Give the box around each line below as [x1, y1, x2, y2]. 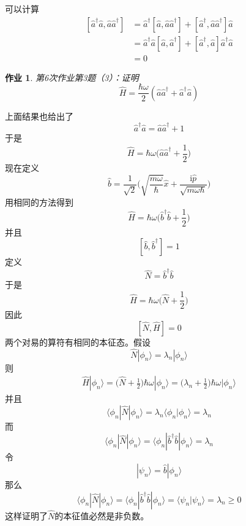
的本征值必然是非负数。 [54, 509, 149, 522]
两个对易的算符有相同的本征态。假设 [5, 335, 151, 348]
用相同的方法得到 [5, 195, 73, 208]
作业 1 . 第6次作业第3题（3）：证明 [5, 71, 139, 83]
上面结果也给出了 [5, 109, 73, 122]
